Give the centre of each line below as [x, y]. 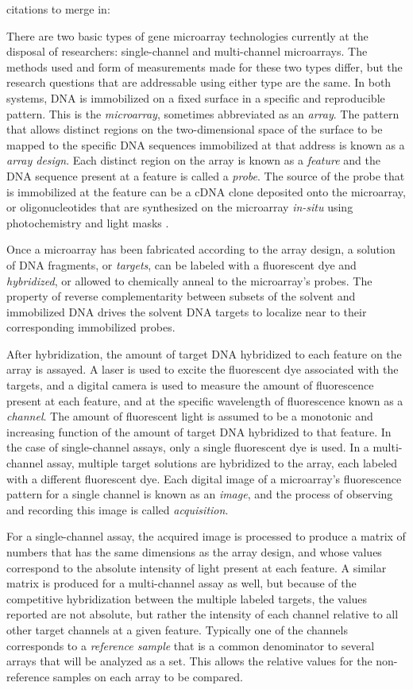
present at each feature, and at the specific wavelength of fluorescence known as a [205, 400]
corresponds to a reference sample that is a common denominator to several [191, 645]
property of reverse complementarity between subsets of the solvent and [181, 296]
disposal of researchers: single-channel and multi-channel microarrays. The [187, 51]
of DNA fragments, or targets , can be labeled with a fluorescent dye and [181, 264]
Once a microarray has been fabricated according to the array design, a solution [201, 249]
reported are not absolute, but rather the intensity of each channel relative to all [203, 614]
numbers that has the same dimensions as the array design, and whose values [194, 552]
